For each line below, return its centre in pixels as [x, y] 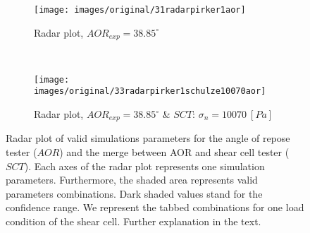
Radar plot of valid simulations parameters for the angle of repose [148, 138]
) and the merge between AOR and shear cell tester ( [174, 152]
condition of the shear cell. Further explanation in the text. [134, 221]
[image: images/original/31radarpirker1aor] [140, 10]
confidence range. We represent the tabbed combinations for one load [155, 207]
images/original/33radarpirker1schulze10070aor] [150, 91]
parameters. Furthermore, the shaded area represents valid [132, 180]
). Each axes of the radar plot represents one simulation [144, 166]
